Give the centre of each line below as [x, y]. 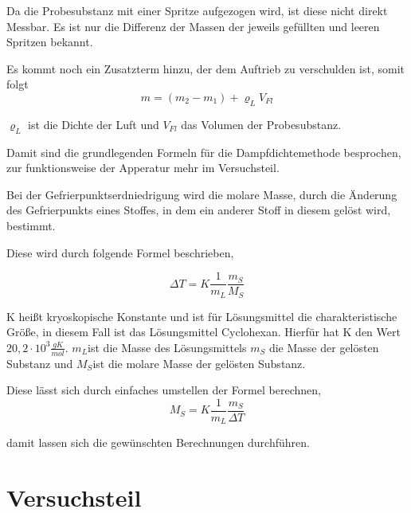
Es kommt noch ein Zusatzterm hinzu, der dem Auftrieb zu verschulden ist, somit [206, 68]
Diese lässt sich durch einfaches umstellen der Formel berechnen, [164, 390]
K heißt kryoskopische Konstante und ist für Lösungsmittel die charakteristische [202, 316]
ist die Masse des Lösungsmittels [167, 347]
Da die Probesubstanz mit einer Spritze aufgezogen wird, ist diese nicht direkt [197, 10]
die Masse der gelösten [324, 347]
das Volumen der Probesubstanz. [261, 124]
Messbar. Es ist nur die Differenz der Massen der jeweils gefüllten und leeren [193, 26]
